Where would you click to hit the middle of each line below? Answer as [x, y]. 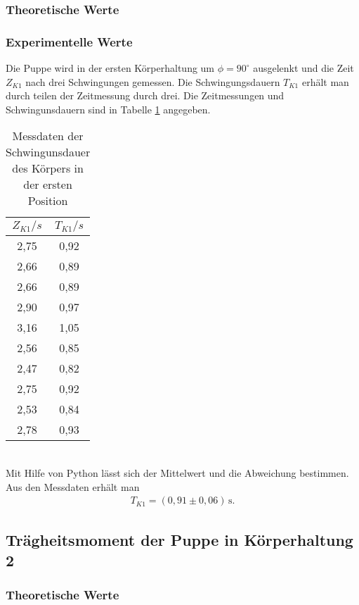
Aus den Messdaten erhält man [73, 486]
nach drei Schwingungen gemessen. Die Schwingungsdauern [153, 81]
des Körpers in [48, 168]
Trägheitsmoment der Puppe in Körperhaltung [179, 539]
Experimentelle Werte [69, 41]
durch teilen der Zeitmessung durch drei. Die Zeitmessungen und [145, 95]
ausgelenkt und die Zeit [303, 68]
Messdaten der [48, 136]
